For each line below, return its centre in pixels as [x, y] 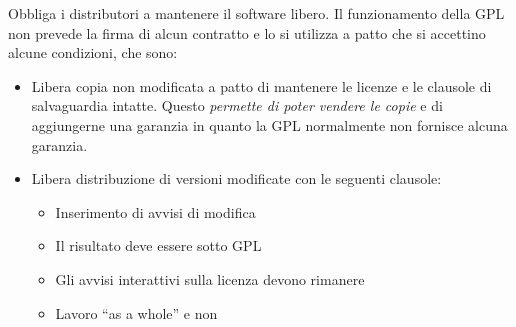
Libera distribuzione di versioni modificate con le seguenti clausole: [236, 178]
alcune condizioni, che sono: [93, 52]
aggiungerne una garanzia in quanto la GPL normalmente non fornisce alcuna [269, 124]
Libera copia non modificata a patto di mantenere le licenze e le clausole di [261, 85]
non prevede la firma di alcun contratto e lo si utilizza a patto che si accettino [247, 32]
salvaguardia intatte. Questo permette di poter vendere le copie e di [237, 105]
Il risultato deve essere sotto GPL [158, 245]
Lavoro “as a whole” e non [136, 312]
